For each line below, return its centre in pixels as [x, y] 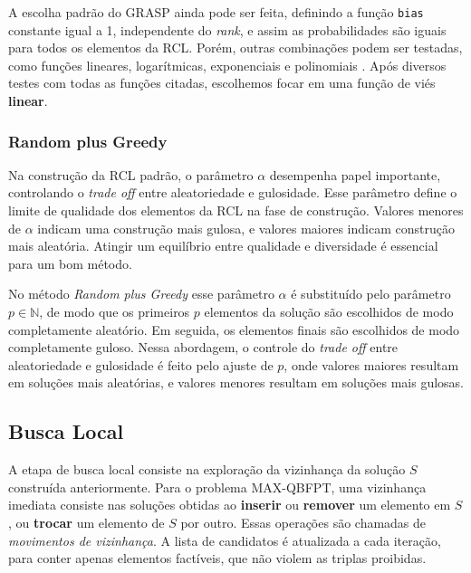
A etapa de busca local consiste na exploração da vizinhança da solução [207, 469]
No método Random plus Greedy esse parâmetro [141, 294]
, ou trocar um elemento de [87, 522]
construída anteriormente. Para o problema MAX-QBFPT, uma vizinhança [217, 487]
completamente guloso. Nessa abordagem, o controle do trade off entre [203, 347]
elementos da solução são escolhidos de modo [329, 311]
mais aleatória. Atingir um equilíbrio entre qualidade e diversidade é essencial [223, 246]
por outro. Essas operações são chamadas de [303, 522]
